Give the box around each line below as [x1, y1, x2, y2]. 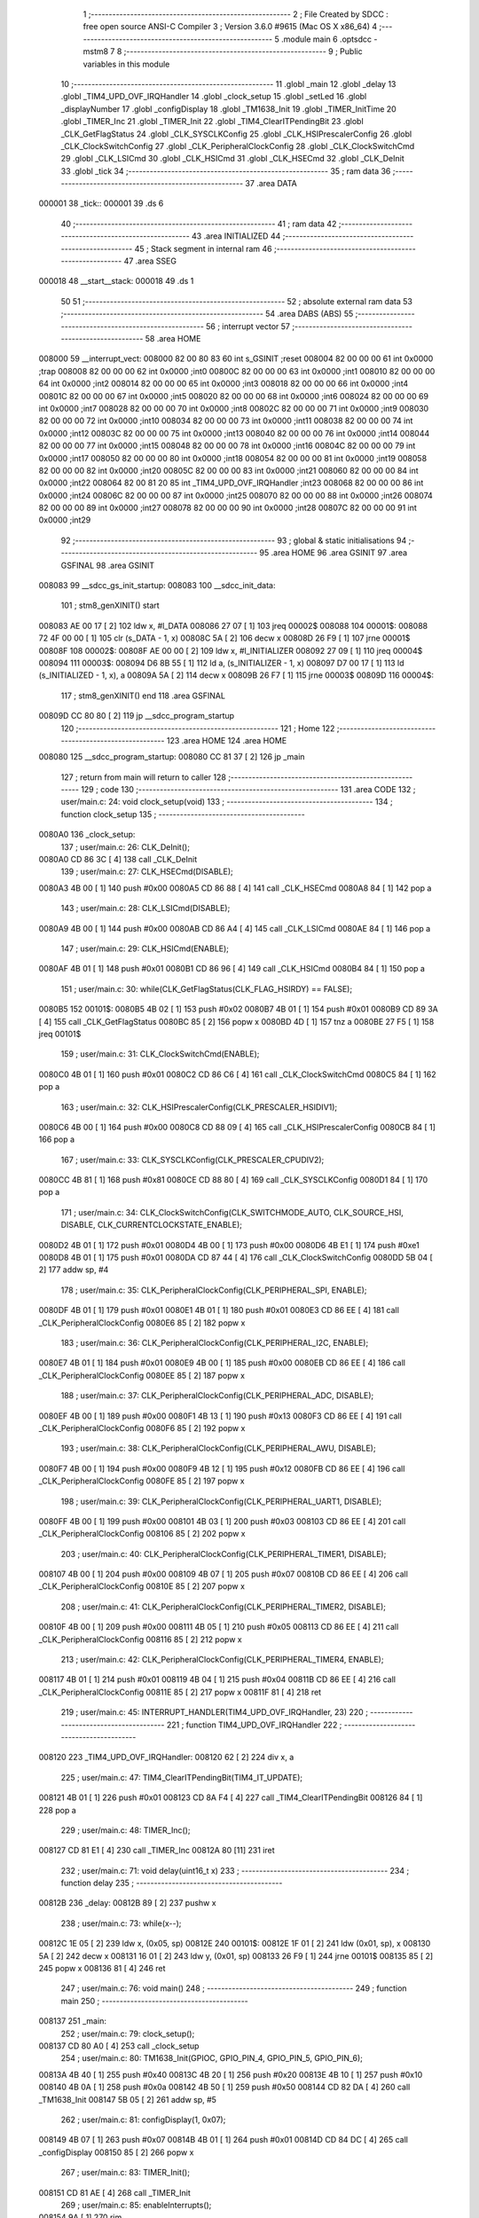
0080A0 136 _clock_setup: [38, 830, 136, 840]
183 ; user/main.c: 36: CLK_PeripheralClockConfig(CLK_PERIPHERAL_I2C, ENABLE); [60, 1337, 369, 1348]
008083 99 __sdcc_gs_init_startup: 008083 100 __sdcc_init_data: [38, 580, 276, 591]
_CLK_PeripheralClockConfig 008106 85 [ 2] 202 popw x [38, 1529, 246, 1539]
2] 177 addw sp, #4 [38, 1264, 109, 1275]
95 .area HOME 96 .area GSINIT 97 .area [259, 547, 408, 558]
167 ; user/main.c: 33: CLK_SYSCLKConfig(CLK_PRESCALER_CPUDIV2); [60, 1154, 325, 1165]
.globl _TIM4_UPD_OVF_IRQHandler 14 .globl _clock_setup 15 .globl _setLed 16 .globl [60, 91, 367, 102]
